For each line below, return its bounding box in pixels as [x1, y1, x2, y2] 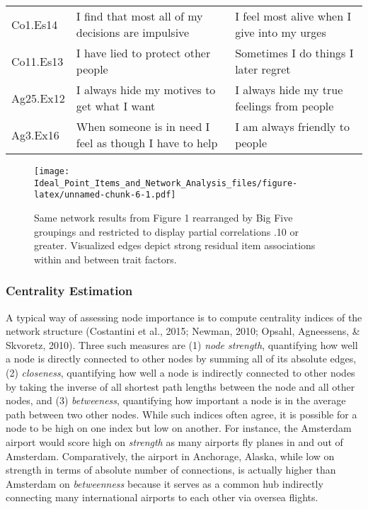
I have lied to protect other [76, 45, 211, 61]
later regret [235, 61, 291, 77]
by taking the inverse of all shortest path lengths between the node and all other [6, 379, 355, 394]
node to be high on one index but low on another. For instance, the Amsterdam [6, 421, 352, 435]
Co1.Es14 [11, 16, 58, 33]
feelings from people [235, 98, 334, 114]
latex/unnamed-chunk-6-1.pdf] [34, 190, 176, 200]
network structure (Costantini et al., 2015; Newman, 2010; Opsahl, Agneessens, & [6, 324, 360, 338]
